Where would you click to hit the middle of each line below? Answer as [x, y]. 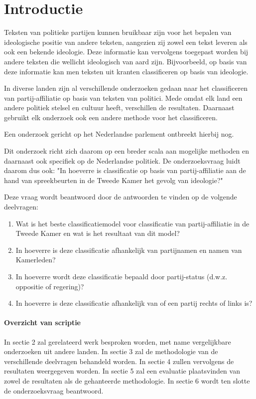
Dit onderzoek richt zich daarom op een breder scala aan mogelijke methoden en [127, 151]
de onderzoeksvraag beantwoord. [54, 390]
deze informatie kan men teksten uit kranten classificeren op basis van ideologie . [126, 71]
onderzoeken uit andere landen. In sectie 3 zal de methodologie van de [111, 351]
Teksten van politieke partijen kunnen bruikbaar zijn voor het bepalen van [118, 32]
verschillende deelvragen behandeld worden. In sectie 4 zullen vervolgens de [119, 361]
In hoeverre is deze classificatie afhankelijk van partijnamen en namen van [129, 250]
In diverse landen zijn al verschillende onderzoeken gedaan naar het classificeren [126, 88]
